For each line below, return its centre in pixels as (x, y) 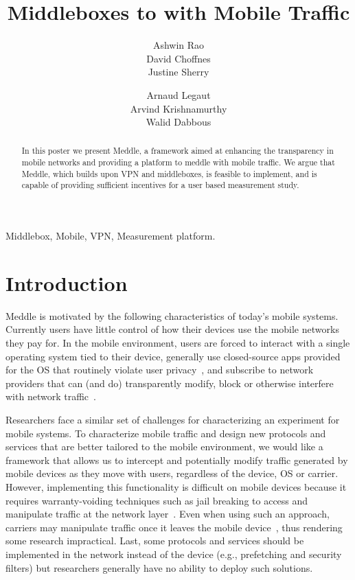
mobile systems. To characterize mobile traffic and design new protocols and (166, 433)
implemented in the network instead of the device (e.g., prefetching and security (174, 554)
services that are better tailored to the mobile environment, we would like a (164, 446)
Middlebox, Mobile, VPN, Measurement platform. (111, 236)
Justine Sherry (179, 72)
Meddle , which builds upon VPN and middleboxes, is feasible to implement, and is (169, 173)
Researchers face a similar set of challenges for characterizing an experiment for (173, 419)
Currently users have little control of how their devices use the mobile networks (172, 329)
